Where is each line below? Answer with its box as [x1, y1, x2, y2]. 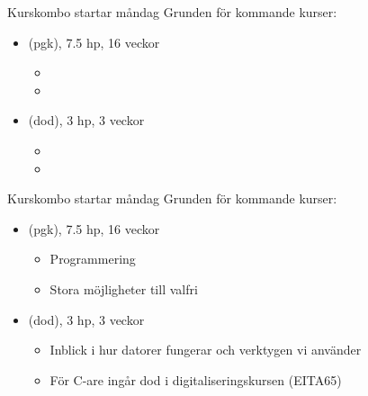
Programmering [49, 249, 136, 268]
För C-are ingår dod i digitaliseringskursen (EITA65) [49, 370, 342, 389]
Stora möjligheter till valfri [49, 279, 198, 298]
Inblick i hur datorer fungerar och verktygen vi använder [49, 340, 362, 359]
